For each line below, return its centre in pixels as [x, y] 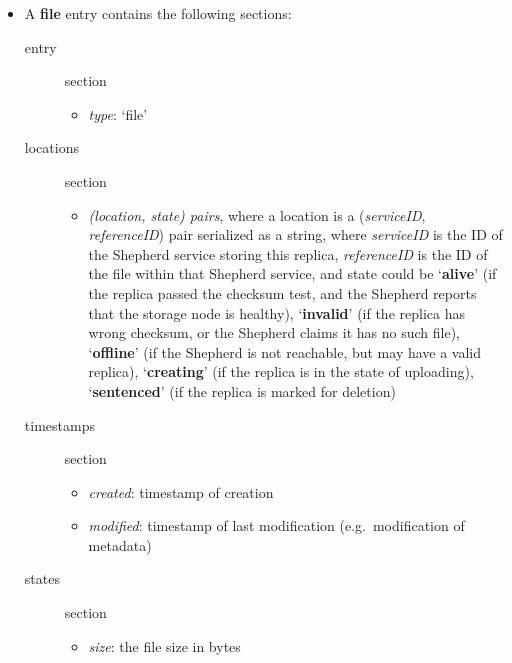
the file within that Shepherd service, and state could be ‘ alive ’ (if [292, 273]
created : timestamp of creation [181, 491]
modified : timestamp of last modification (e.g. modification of [276, 525]
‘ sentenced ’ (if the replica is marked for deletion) [242, 390]
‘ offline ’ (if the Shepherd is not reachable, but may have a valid [285, 351]
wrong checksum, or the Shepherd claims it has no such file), [274, 332]
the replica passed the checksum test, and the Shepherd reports [282, 292]
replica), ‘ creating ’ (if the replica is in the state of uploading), [281, 371]
